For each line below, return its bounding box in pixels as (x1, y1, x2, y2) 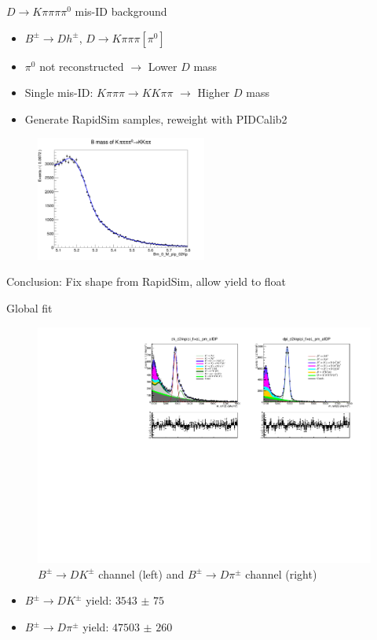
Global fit (6, 300, 53, 316)
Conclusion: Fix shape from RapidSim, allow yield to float (6, 273, 287, 290)
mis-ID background (75, 3, 167, 19)
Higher (197, 84, 230, 101)
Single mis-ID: (24, 84, 93, 101)
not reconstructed (39, 57, 124, 74)
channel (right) (245, 565, 317, 582)
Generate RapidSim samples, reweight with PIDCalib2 (24, 110, 287, 127)
